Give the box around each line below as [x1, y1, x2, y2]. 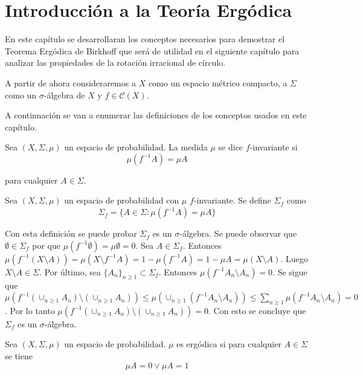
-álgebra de [43, 88, 85, 101]
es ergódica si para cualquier [176, 338, 281, 350]
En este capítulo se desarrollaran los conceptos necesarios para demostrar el [5, 33, 285, 45]
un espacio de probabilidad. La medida [64, 141, 208, 153]
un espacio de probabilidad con [64, 194, 179, 207]
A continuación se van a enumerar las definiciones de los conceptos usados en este [5, 109, 307, 121]
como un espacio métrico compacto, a [148, 76, 288, 89]
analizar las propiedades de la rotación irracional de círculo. [5, 56, 226, 69]
